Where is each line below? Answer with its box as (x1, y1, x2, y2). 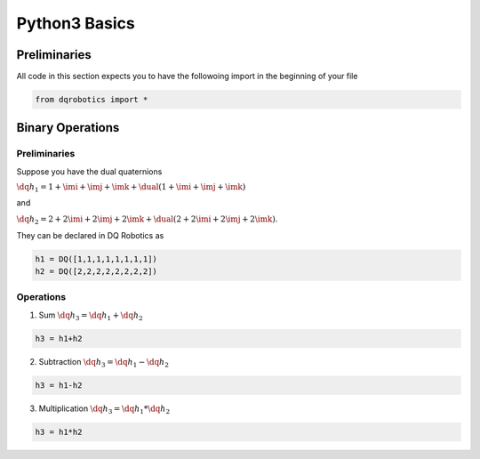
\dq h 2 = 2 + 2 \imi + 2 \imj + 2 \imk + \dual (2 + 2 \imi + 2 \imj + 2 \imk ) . (16, 213, 278, 227)
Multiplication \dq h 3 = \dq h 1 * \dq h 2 (38, 403, 171, 415)
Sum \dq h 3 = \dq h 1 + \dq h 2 (38, 310, 143, 322)
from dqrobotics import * (35, 94, 148, 105)
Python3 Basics (16, 13, 135, 33)
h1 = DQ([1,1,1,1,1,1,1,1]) (35, 254, 157, 264)
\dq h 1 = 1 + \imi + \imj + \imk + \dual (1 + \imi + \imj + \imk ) (16, 182, 246, 194)
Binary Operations (16, 120, 120, 135)
